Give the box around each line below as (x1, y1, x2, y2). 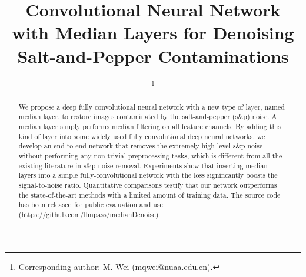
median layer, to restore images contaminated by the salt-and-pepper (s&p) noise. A (18, 112, 277, 121)
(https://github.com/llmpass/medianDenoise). (18, 209, 161, 219)
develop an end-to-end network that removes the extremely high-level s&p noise (18, 141, 263, 151)
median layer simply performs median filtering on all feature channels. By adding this (18, 121, 281, 131)
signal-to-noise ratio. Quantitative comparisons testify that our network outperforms (18, 180, 277, 190)
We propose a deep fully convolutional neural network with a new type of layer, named (18, 102, 285, 112)
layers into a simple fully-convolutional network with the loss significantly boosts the (18, 170, 278, 180)
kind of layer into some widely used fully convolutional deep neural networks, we (18, 131, 265, 141)
